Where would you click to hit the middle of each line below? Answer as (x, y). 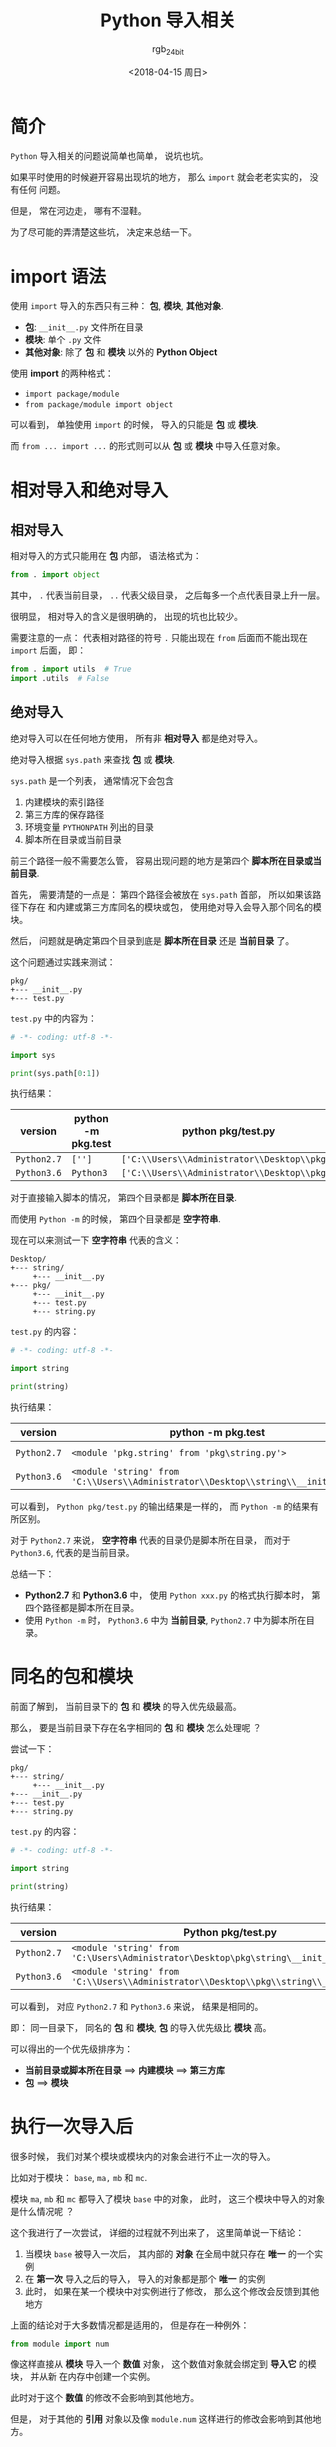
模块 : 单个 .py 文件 (63, 340)
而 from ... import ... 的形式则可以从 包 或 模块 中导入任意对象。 (148, 446)
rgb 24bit (168, 49)
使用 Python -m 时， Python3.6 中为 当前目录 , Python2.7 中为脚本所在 (165, 1620)
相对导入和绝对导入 (89, 490)
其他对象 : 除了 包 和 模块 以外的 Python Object (121, 352)
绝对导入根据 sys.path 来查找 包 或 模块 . (93, 759)
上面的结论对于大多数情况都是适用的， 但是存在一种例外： (130, 2325)
